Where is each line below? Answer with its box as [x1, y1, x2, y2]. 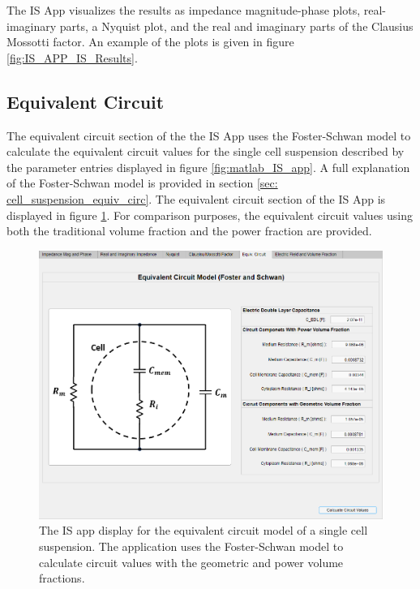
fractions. [39, 570, 85, 587]
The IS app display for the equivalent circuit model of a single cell [39, 522, 368, 539]
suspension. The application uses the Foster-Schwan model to [39, 538, 344, 555]
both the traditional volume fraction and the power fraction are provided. [6, 222, 372, 239]
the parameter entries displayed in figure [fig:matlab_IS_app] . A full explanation [6, 158, 410, 175]
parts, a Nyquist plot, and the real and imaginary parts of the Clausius [59, 17, 414, 34]
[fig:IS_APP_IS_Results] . [6, 49, 138, 66]
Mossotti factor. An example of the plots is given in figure [6, 33, 294, 50]
